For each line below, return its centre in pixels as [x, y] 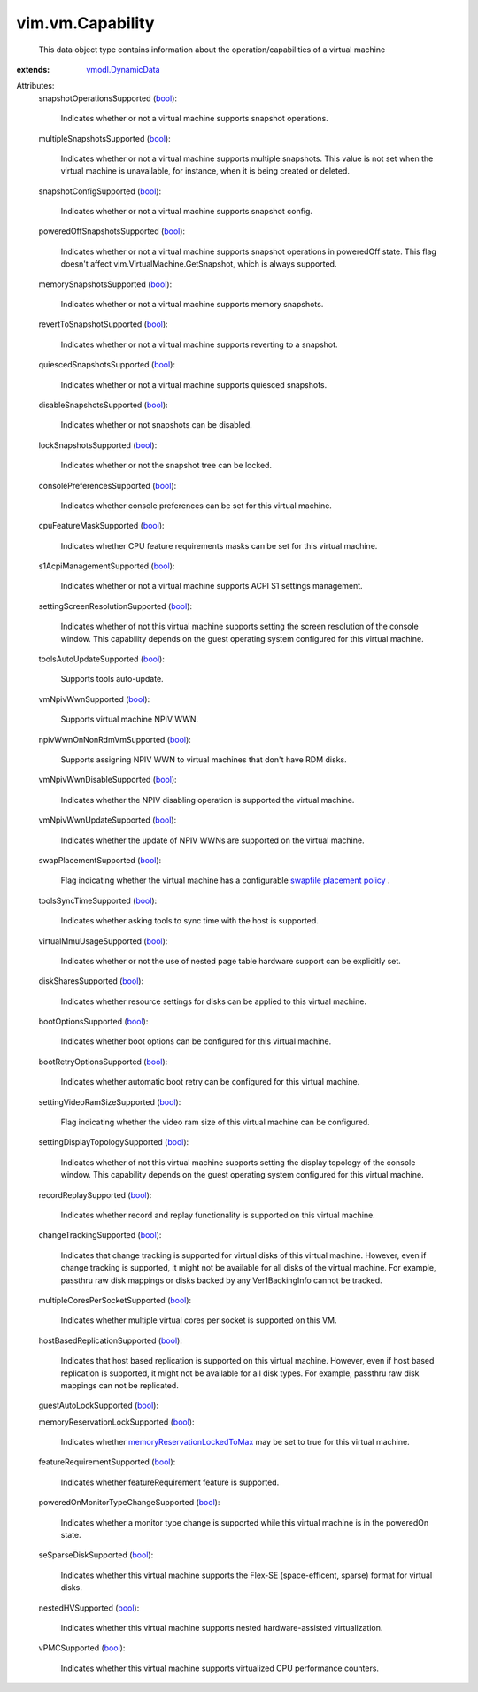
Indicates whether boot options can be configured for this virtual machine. [196, 1041]
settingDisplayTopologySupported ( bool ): [114, 1142]
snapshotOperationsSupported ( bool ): [108, 98]
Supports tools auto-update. [112, 679]
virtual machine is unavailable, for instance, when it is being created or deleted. [205, 171]
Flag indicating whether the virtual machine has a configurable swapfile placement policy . [225, 880]
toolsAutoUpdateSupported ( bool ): [102, 659]
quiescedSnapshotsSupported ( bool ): [107, 365]
